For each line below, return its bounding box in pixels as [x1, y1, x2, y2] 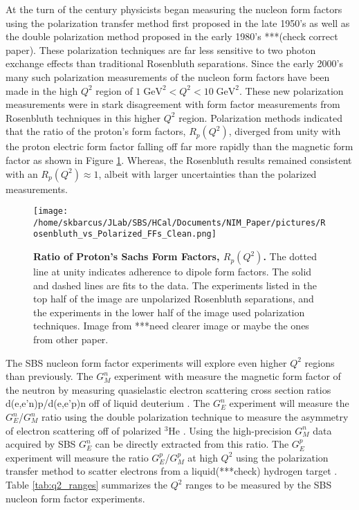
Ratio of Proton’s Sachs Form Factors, [33, 249, 220, 264]
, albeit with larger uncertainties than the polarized [98, 166, 317, 181]
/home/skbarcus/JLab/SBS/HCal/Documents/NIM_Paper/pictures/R [33, 217, 326, 228]
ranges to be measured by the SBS [185, 477, 332, 491]
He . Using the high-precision [168, 423, 292, 437]
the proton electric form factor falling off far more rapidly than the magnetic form [6, 139, 353, 154]
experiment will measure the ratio [6, 450, 149, 464]
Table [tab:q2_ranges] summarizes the [6, 477, 168, 491]
